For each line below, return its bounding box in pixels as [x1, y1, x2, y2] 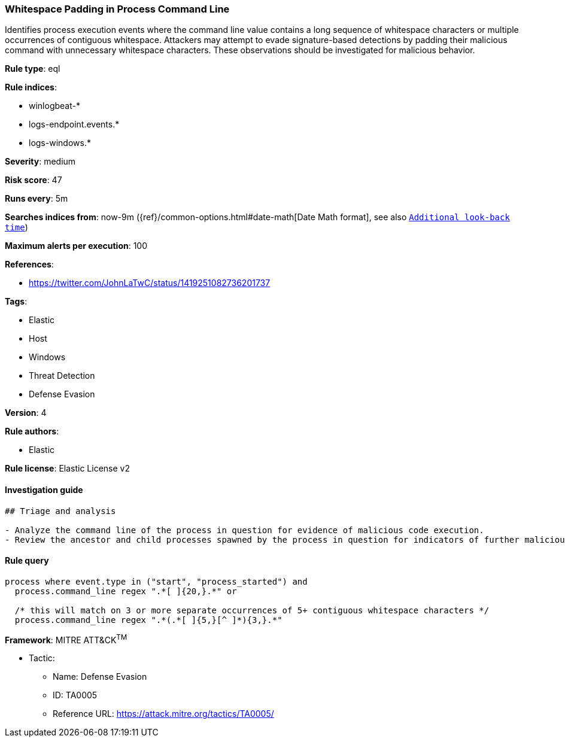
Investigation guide [5, 484, 83, 495]
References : [5, 259, 54, 270]
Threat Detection [29, 370, 95, 381]
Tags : [5, 296, 28, 307]
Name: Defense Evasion [53, 671, 147, 682]
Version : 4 [5, 408, 47, 418]
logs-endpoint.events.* [29, 119, 120, 130]
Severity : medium [5, 156, 76, 167]
